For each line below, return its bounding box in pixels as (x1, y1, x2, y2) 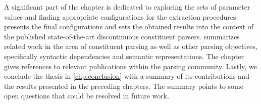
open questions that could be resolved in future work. (4, 90, 170, 101)
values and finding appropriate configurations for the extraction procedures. (4, 11, 238, 22)
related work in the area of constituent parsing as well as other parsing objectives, (4, 41, 257, 51)
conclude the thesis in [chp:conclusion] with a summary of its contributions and (4, 71, 249, 81)
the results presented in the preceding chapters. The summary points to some (4, 80, 243, 91)
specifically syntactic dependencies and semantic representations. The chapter (4, 50, 244, 61)
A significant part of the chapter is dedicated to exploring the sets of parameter (4, 2, 250, 12)
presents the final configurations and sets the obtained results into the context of (4, 21, 254, 32)
